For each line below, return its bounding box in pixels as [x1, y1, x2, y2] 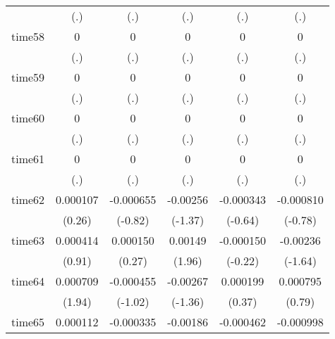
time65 [11, 314, 45, 330]
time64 [11, 273, 45, 289]
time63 [11, 232, 45, 248]
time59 [11, 69, 45, 85]
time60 [11, 110, 45, 126]
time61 [11, 151, 45, 167]
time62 [11, 191, 45, 207]
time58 [11, 28, 45, 44]
